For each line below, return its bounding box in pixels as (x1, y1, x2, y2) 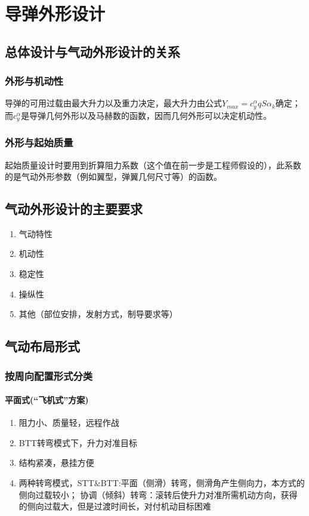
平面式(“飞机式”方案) (5, 394, 89, 406)
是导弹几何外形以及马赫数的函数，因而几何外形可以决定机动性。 (21, 109, 272, 121)
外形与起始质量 (5, 135, 73, 150)
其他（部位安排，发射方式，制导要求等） (18, 308, 178, 320)
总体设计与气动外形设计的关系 (5, 42, 180, 60)
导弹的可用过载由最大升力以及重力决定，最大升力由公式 (5, 97, 222, 109)
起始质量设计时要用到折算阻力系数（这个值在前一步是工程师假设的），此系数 (5, 158, 301, 171)
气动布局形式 (5, 337, 80, 355)
